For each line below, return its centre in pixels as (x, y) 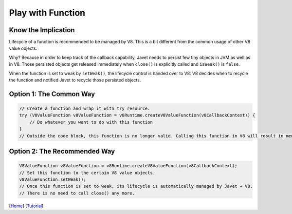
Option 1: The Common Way (52, 94)
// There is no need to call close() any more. (77, 193)
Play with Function (47, 13)
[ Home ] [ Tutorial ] (26, 206)
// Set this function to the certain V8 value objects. (87, 173)
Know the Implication (42, 30)
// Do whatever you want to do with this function (91, 122)
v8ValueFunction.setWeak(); (53, 179)
